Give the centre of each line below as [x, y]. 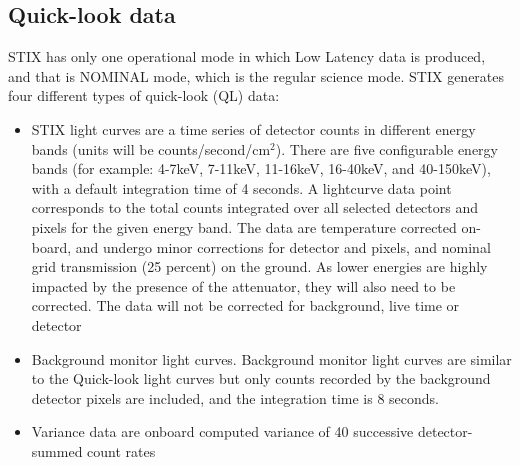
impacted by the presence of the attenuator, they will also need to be [243, 285]
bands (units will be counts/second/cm [151, 148]
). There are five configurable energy [387, 148]
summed [57, 450]
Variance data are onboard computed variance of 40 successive [222, 431]
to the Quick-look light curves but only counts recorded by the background [261, 378]
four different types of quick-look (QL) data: [144, 95]
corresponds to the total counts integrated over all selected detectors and [255, 207]
